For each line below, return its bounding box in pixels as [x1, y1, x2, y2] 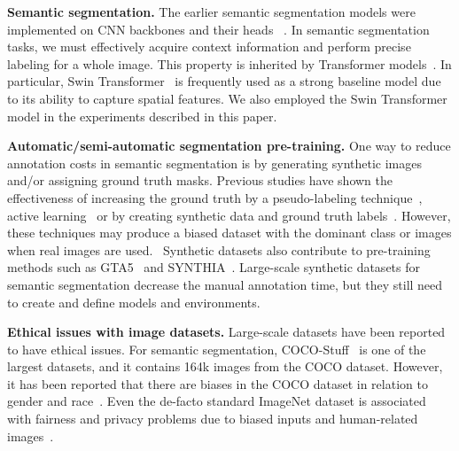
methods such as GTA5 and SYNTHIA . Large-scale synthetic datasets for [7, 258, 420, 276]
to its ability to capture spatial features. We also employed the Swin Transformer [7, 89, 447, 107]
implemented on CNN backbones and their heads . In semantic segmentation [7, 19, 430, 38]
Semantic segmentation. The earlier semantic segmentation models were [7, 3, 416, 20]
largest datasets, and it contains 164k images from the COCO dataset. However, [7, 357, 443, 376]
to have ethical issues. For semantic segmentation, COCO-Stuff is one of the [7, 339, 426, 358]
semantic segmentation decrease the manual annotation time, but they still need [7, 275, 443, 293]
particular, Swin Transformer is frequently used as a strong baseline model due [7, 72, 441, 90]
